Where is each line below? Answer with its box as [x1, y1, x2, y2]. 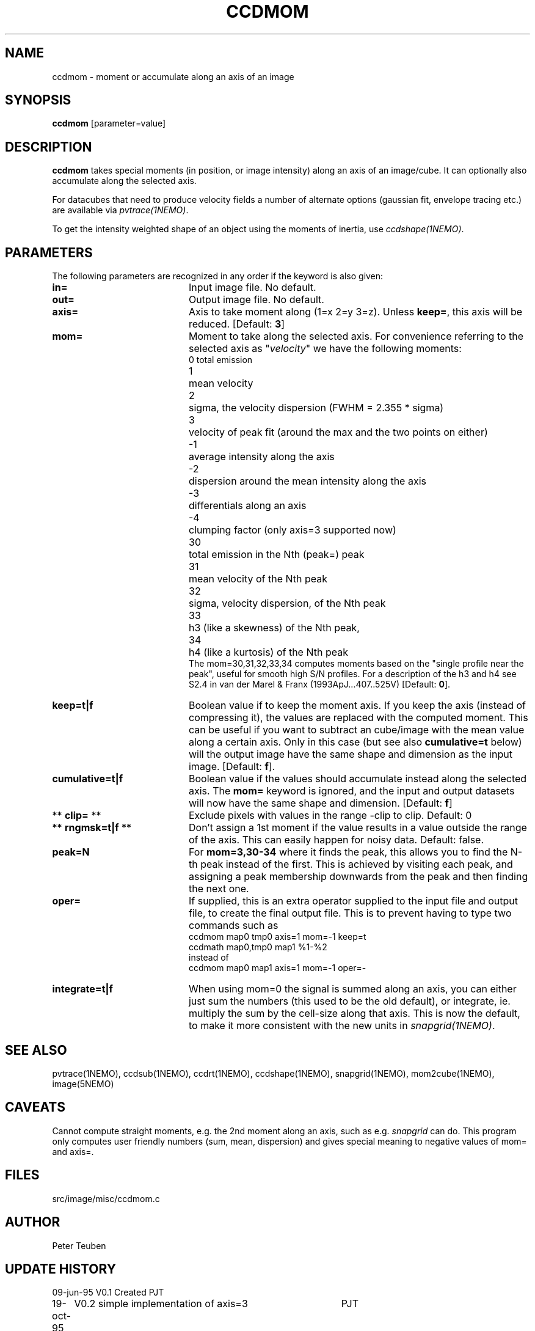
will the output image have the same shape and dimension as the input [188, 748, 512, 761]
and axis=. [52, 1146, 94, 1157]
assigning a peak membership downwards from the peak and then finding [188, 870, 528, 883]
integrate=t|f [52, 983, 113, 996]
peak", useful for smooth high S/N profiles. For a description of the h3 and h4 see [189, 669, 517, 680]
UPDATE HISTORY [5, 1261, 117, 1277]
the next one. [188, 882, 249, 895]
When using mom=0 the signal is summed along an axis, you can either [188, 983, 517, 996]
